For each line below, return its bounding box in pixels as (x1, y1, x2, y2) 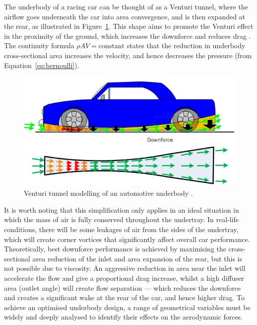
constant (98, 43, 125, 50)
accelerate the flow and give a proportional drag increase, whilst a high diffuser (4, 273, 244, 283)
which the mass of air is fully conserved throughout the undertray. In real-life (4, 214, 239, 225)
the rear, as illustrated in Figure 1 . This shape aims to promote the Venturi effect (4, 21, 254, 31)
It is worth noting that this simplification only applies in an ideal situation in (4, 204, 239, 215)
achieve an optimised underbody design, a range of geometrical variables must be (4, 302, 251, 312)
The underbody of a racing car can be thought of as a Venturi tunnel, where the (4, 1, 248, 11)
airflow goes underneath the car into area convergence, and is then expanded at (4, 11, 246, 21)
